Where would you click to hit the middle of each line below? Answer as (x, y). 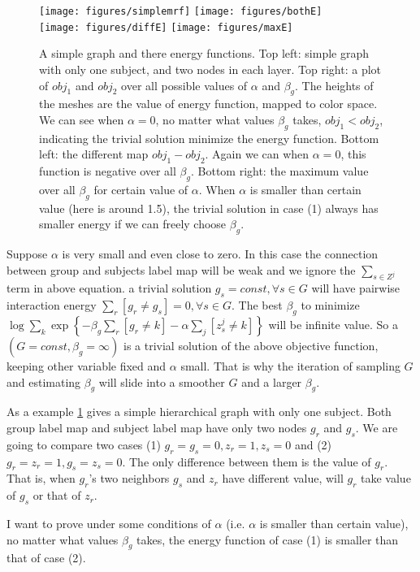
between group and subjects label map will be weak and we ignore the (181, 269)
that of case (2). (46, 558)
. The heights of (334, 85)
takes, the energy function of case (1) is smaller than (268, 539)
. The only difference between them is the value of (247, 461)
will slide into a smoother (162, 381)
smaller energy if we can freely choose (133, 224)
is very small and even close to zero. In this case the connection (220, 254)
